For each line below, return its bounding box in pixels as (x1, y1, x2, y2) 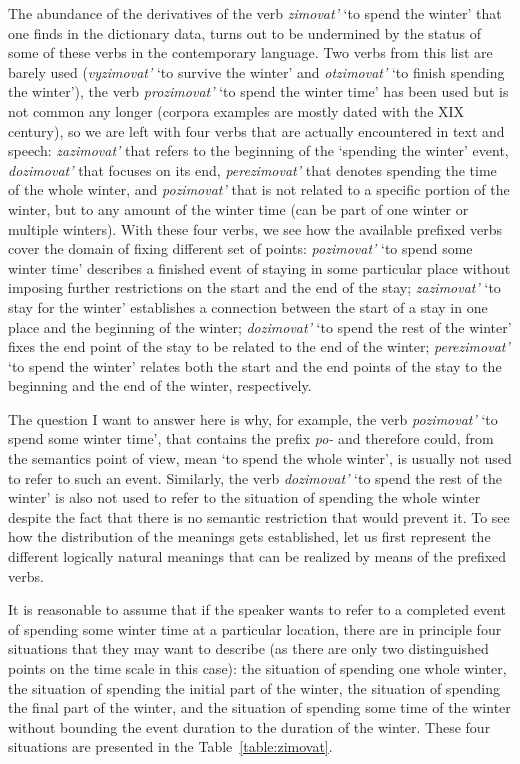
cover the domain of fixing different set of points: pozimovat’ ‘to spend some (8, 238, 473, 259)
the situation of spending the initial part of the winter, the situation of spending (8, 677, 501, 698)
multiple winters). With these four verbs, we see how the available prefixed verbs (8, 218, 503, 239)
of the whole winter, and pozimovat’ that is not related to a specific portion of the (8, 179, 510, 200)
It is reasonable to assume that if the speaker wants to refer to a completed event (8, 599, 506, 620)
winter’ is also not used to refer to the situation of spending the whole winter (8, 487, 481, 508)
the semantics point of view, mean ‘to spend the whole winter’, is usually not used (8, 448, 512, 469)
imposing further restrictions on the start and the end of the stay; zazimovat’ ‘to (8, 277, 501, 298)
